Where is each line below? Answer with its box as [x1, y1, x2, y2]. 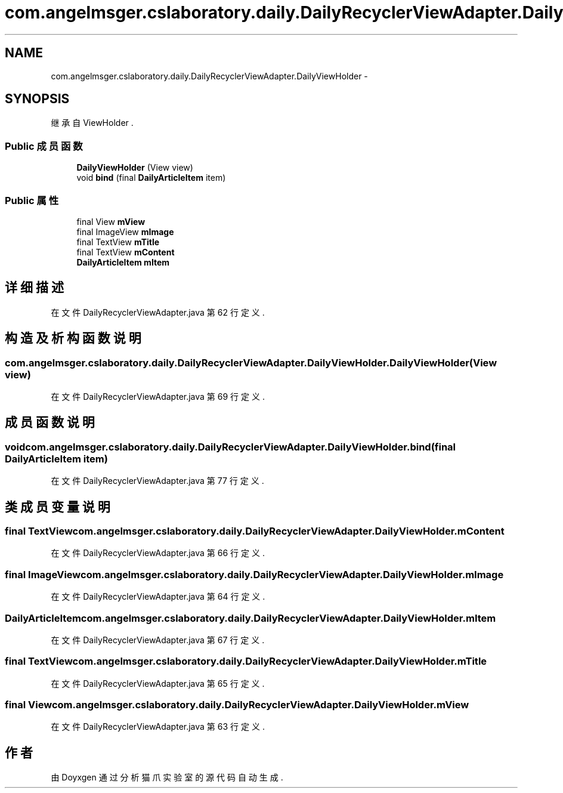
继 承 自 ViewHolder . [51, 118, 134, 128]
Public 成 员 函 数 [5, 140, 83, 152]
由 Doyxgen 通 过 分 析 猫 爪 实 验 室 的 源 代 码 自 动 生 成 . [51, 772, 283, 783]
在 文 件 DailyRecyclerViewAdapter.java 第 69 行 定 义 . [51, 391, 265, 402]
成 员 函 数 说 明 [5, 415, 95, 430]
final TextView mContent [76, 246, 175, 257]
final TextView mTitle [76, 236, 160, 247]
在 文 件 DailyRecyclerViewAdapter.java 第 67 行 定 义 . [51, 634, 265, 645]
